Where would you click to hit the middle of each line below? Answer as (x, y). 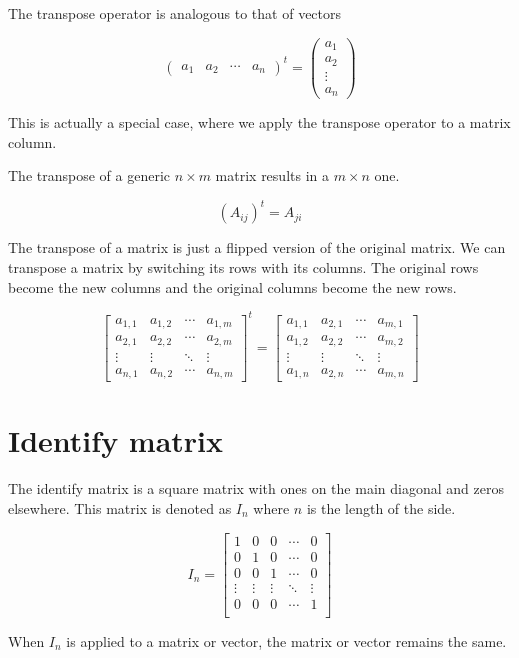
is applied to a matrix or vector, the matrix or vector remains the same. (286, 640)
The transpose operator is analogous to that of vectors (175, 13)
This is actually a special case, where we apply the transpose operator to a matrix (259, 122)
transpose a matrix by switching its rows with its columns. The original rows (243, 267)
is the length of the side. (381, 507)
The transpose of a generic (89, 175)
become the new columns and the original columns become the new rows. (232, 286)
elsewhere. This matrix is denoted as (120, 507)
